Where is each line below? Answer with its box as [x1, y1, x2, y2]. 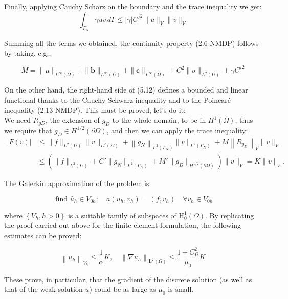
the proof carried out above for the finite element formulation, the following [4, 220, 241, 231]
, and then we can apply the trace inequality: [106, 125, 248, 135]
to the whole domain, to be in [112, 114, 206, 125]
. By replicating [205, 210, 254, 220]
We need [4, 114, 31, 125]
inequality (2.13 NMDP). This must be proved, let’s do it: [4, 104, 186, 115]
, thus [235, 114, 253, 125]
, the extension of [46, 114, 100, 125]
